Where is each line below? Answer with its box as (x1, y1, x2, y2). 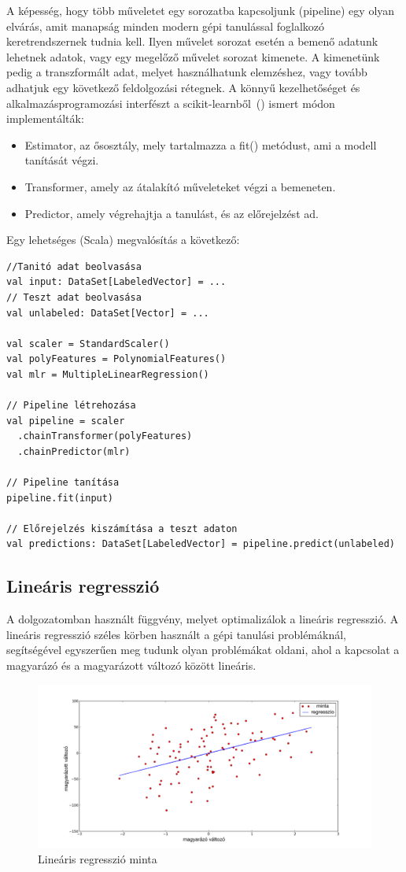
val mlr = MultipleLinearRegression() (6, 368, 209, 380)
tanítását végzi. (24, 152, 99, 168)
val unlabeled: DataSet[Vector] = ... (6, 307, 209, 319)
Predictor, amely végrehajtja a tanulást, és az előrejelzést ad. (24, 205, 319, 221)
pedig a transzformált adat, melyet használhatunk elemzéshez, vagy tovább (6, 64, 367, 80)
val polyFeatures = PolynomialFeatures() (6, 353, 227, 365)
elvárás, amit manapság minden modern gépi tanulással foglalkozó (6, 17, 325, 34)
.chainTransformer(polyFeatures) (17, 430, 193, 442)
